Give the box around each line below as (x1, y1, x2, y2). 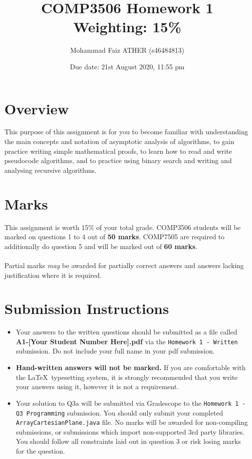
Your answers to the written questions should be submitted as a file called (16, 327, 237, 337)
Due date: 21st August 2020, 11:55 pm (70, 61, 185, 71)
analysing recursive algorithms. (4, 165, 97, 175)
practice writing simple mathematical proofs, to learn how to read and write (4, 146, 232, 156)
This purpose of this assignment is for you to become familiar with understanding (4, 126, 249, 137)
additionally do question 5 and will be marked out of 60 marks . (4, 241, 197, 251)
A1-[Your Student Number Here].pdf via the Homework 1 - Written (16, 336, 238, 346)
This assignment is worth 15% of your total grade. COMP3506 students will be (4, 222, 241, 232)
